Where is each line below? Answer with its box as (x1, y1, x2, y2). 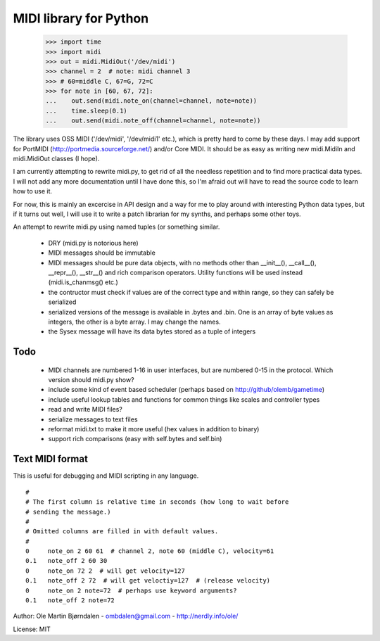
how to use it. (13, 187, 53, 196)
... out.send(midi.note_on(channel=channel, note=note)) (45, 97, 258, 105)
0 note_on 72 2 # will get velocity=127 (25, 566, 186, 575)
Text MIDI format (13, 453, 88, 465)
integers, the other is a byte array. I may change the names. (48, 317, 221, 326)
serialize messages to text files (48, 415, 138, 424)
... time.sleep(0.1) (45, 106, 128, 115)
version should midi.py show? (48, 376, 134, 384)
